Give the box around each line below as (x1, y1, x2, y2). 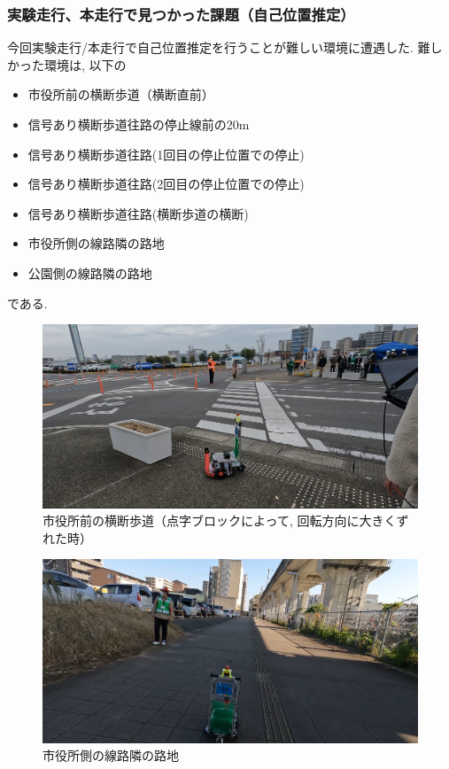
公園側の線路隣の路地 (27, 263, 152, 282)
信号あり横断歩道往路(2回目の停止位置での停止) (27, 175, 305, 193)
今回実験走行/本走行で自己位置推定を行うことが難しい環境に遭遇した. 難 (7, 38, 430, 57)
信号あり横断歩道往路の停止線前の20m (27, 115, 250, 133)
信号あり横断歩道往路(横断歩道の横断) (27, 204, 249, 222)
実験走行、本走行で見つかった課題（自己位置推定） (7, 3, 355, 25)
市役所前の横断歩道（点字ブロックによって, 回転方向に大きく (43, 511, 397, 530)
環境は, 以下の (43, 55, 127, 74)
